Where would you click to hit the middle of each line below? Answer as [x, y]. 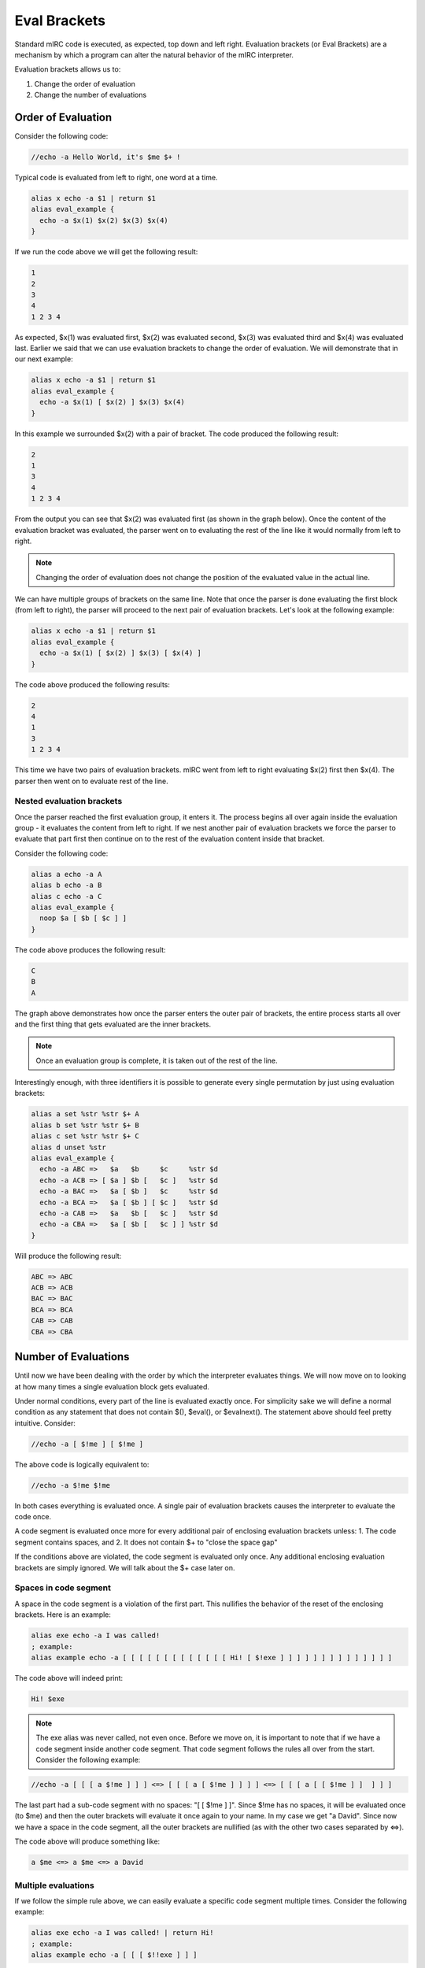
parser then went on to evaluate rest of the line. [91, 781]
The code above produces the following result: [90, 949]
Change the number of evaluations [91, 95]
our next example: [44, 359]
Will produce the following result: [68, 1256]
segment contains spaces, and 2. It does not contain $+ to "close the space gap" [146, 1542]
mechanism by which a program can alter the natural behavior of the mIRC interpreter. [154, 54]
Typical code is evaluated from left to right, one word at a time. [116, 177]
